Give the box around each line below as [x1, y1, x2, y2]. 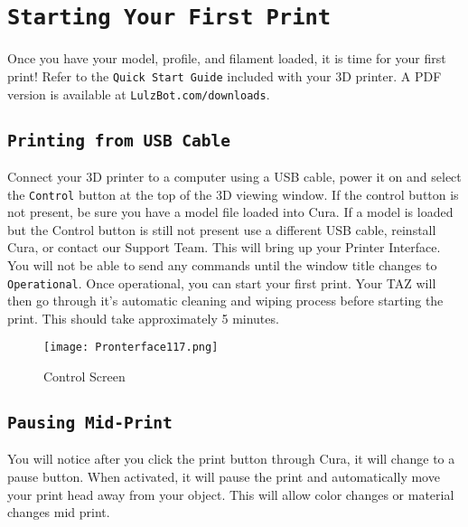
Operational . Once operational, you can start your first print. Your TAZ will [7, 273, 436, 292]
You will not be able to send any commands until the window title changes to [7, 255, 437, 274]
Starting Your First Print [7, 5, 332, 31]
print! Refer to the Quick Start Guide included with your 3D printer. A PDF [7, 66, 442, 85]
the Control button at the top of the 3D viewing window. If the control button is [7, 184, 459, 203]
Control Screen [43, 367, 126, 386]
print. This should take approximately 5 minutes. [7, 308, 279, 327]
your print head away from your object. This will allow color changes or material [7, 485, 454, 503]
